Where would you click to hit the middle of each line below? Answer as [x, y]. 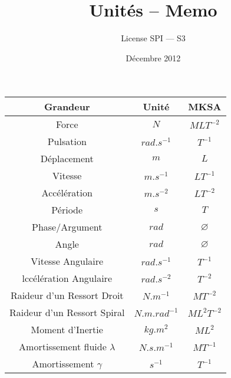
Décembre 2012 [153, 57]
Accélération [67, 193]
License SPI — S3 [153, 38]
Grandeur [67, 107]
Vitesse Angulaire [67, 261]
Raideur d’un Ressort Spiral [67, 313]
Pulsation [67, 142]
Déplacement [67, 159]
